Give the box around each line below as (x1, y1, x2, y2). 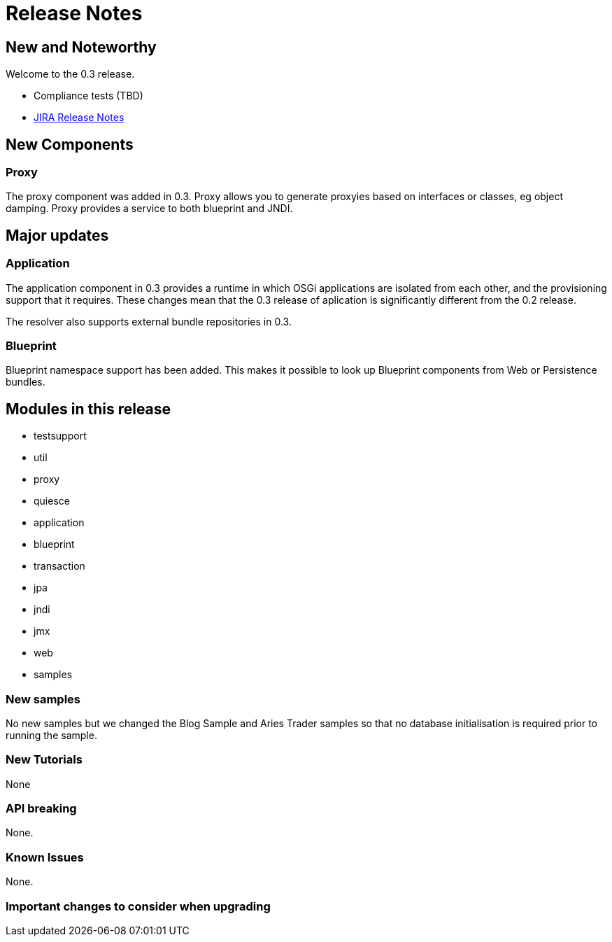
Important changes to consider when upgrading (6, 899, 271, 913)
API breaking (6, 801, 77, 816)
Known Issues (6, 850, 84, 864)
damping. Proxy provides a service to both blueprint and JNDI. (6, 202, 293, 215)
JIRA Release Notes (34, 111, 124, 124)
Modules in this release (6, 400, 171, 418)
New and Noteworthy (6, 38, 157, 56)
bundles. (6, 376, 45, 388)
